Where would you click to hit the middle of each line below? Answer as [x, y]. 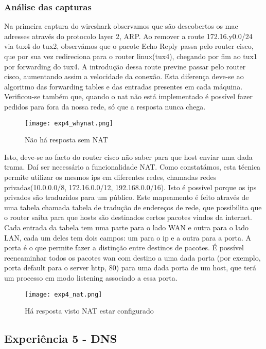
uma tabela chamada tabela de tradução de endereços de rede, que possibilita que [133, 207]
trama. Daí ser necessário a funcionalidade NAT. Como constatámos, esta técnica [132, 167]
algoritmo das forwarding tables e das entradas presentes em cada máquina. [123, 86]
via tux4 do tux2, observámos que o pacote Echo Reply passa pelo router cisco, [129, 46]
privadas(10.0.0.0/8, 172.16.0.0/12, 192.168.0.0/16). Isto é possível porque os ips [130, 187]
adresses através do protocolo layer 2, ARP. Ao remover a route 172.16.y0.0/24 [128, 36]
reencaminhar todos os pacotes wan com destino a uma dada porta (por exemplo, [132, 257]
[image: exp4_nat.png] [64, 294]
